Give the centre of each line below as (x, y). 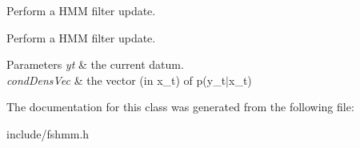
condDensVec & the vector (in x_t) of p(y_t (116, 80)
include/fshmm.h (48, 133)
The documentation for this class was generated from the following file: (180, 107)
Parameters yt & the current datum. (95, 64)
